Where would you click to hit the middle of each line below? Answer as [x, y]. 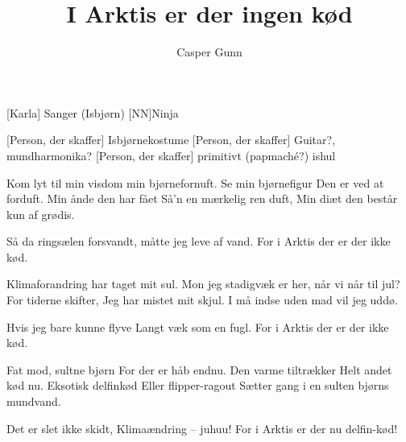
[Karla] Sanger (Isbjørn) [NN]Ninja [93, 112]
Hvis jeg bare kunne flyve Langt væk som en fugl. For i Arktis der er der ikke [198, 326]
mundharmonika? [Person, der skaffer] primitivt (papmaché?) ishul [171, 155]
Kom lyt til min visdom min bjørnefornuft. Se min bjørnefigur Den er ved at [195, 182]
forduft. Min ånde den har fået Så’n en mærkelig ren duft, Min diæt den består [202, 198]
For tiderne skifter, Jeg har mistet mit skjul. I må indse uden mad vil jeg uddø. [202, 300]
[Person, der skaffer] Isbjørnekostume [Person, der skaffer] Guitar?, [171, 140]
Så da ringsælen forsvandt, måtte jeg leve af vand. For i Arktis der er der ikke [199, 241]
